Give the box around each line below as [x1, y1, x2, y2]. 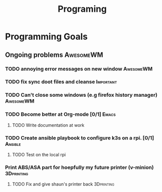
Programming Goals [5, 31, 88, 42]
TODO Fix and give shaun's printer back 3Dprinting [12, 181, 115, 187]
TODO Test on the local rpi [12, 151, 66, 158]
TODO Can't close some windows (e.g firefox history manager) [5, 92, 158, 99]
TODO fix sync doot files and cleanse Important [5, 79, 117, 85]
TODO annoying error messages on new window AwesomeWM [5, 65, 153, 72]
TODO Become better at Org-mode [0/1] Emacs [5, 111, 116, 118]
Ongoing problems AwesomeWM [5, 51, 104, 59]
